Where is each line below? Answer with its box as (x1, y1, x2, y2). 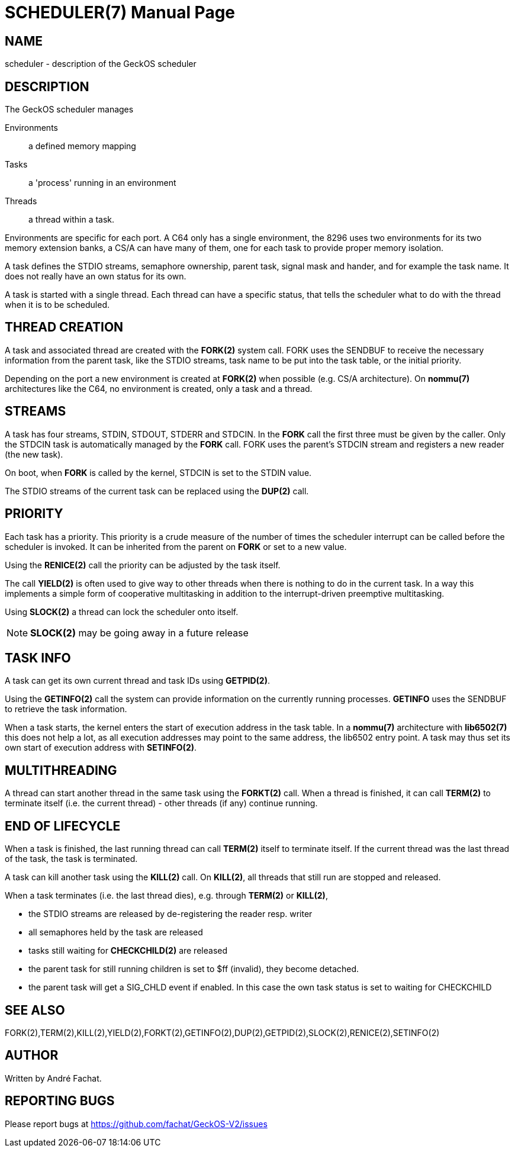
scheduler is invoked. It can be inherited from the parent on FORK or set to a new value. (5, 541, 347, 552)
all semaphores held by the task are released (28, 927, 203, 938)
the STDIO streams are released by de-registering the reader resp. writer (28, 909, 313, 919)
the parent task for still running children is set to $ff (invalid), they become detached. (28, 964, 359, 974)
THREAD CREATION (5, 320, 124, 335)
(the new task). (5, 449, 63, 459)
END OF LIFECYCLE (5, 818, 121, 834)
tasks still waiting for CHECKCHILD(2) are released (28, 945, 227, 956)
